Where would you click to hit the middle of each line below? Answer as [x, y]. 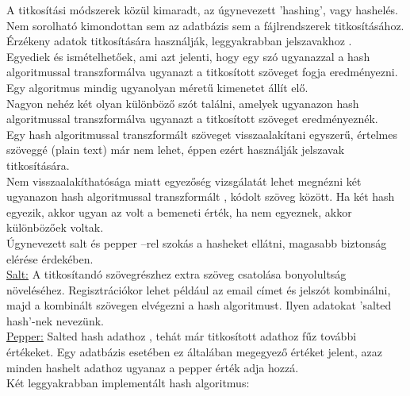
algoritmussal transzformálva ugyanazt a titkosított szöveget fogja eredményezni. [202, 72]
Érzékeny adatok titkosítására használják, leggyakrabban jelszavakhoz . [179, 41]
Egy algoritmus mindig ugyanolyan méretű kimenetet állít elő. [157, 87]
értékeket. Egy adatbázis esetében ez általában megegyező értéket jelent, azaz [194, 352]
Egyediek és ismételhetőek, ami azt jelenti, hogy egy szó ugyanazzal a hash [188, 56]
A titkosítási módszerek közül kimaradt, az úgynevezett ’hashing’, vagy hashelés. [203, 10]
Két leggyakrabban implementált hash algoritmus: [128, 383]
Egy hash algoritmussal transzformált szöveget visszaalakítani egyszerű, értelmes [202, 134]
